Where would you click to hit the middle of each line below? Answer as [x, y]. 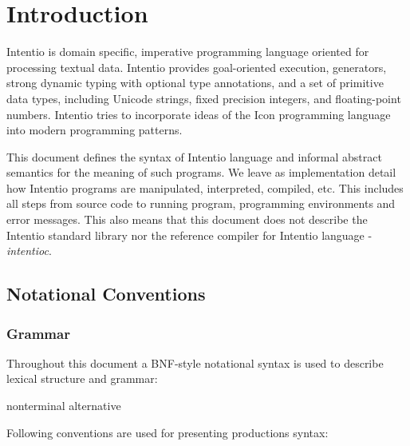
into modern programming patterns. [95, 130]
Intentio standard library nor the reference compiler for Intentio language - [189, 235]
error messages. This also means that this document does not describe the [187, 219]
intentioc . [29, 251]
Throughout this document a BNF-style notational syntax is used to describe [195, 362]
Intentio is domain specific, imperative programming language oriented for [188, 52]
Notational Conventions [106, 294]
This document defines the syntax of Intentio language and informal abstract [194, 156]
